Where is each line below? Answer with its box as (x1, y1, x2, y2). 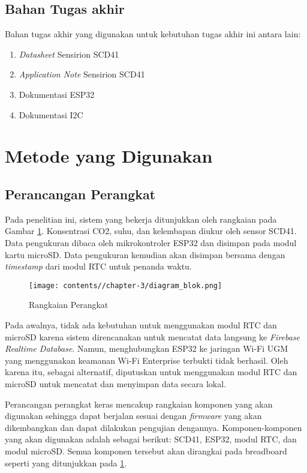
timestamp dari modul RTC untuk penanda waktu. (5, 260, 192, 273)
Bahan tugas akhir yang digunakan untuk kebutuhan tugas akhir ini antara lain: (5, 28, 301, 40)
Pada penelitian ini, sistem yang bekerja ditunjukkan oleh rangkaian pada (5, 212, 277, 225)
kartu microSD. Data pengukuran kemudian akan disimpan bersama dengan (5, 248, 285, 261)
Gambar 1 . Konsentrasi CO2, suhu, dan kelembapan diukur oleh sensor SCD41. (5, 224, 297, 237)
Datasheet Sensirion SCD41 (19, 47, 119, 60)
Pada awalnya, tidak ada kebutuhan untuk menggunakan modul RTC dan (5, 318, 277, 331)
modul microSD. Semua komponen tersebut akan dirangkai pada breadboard (5, 444, 287, 457)
